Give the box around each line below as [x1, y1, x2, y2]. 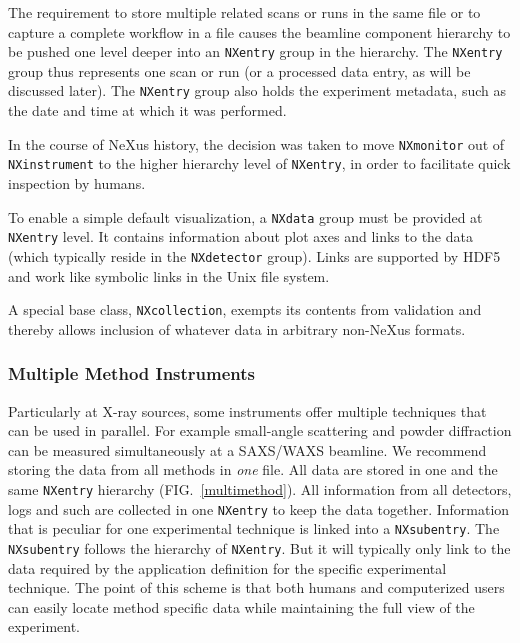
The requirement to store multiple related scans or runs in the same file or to [8, 2, 481, 22]
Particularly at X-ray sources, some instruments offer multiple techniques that [8, 400, 487, 421]
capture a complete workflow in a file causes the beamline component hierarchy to [8, 21, 511, 42]
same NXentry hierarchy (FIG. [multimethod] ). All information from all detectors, [8, 479, 512, 499]
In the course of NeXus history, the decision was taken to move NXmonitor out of [8, 133, 505, 154]
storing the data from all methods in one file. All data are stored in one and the [8, 459, 498, 480]
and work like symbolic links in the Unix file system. [8, 265, 330, 286]
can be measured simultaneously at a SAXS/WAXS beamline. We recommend [8, 439, 487, 460]
